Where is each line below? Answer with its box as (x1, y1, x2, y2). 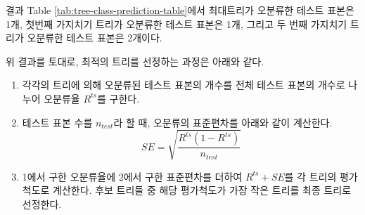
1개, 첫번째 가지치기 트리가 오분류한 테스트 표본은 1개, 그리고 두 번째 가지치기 (6, 16, 347, 31)
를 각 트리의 (284, 169, 337, 183)
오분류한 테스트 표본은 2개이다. (27, 30, 162, 45)
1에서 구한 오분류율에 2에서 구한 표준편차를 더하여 (22, 169, 243, 183)
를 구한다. (96, 91, 140, 105)
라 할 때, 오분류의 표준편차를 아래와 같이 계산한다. (113, 115, 333, 129)
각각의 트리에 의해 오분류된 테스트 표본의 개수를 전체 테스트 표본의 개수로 (22, 77, 345, 92)
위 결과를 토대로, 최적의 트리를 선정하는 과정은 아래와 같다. (6, 53, 264, 68)
